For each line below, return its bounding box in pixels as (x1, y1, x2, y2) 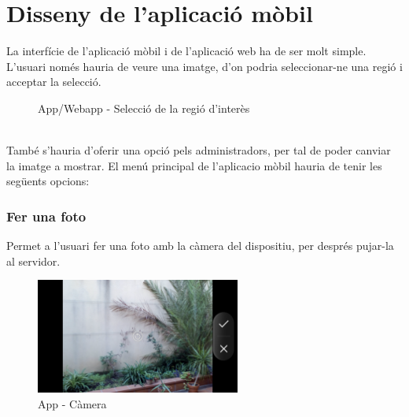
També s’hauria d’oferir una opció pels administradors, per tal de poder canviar (6, 142, 391, 158)
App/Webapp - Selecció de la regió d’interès (38, 99, 250, 116)
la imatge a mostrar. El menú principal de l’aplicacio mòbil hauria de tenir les (6, 157, 382, 173)
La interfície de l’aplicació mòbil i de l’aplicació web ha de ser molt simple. (6, 43, 367, 59)
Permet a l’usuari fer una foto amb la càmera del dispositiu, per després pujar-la (6, 237, 394, 254)
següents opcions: (6, 173, 90, 189)
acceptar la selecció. (6, 73, 101, 90)
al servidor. (6, 252, 61, 269)
